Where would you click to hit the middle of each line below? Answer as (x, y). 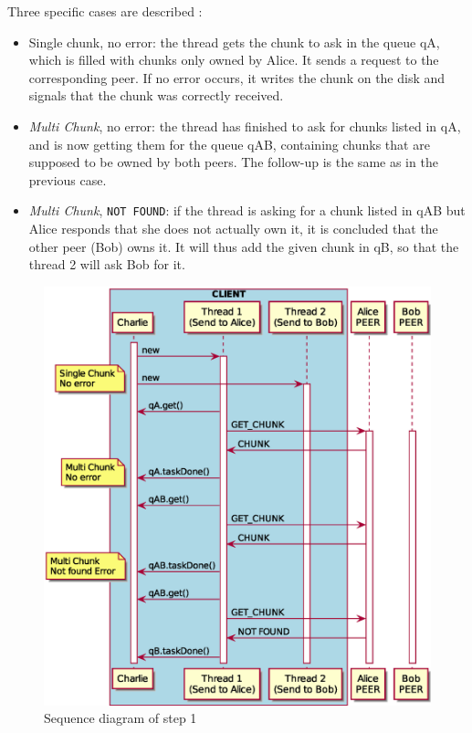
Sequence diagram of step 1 (121, 718)
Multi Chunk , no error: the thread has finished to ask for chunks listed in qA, (245, 126)
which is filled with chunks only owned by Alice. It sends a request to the (234, 60)
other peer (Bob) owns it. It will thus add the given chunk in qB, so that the (244, 246)
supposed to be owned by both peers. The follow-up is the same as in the (233, 162)
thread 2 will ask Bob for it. (107, 264)
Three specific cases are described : (105, 11)
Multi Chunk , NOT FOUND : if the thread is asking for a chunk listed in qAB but (247, 210)
